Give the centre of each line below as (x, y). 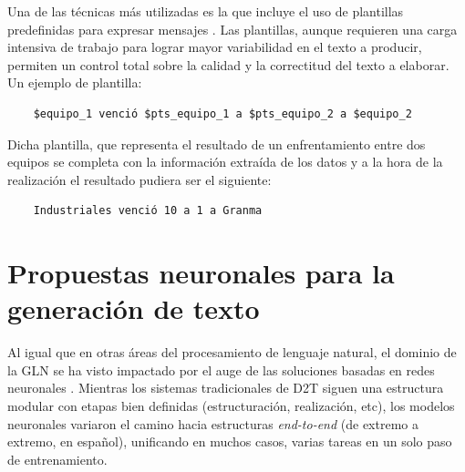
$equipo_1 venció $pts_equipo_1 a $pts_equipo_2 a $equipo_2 (222, 113)
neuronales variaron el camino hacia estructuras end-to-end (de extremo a (213, 423)
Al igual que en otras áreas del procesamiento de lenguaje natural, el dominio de (232, 352)
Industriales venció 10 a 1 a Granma (148, 211)
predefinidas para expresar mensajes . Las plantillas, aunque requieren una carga (232, 29)
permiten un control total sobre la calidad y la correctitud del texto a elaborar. (228, 64)
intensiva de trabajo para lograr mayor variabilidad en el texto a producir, (215, 47)
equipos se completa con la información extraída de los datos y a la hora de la (225, 162)
